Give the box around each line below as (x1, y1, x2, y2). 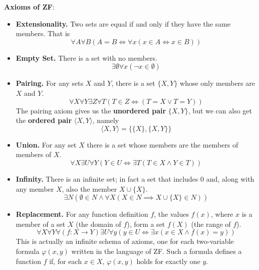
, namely (92, 115, 119, 125)
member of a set (16, 218, 66, 229)
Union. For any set (16, 139, 77, 150)
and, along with (206, 173, 254, 184)
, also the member (62, 183, 117, 194)
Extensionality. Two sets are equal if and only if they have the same (16, 18, 231, 29)
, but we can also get (188, 105, 252, 115)
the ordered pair (16, 115, 72, 125)
